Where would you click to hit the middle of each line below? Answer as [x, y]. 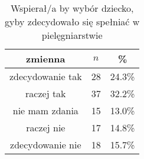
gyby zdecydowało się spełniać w [72, 21]
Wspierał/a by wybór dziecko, [72, 8]
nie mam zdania [45, 110]
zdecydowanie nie [46, 145]
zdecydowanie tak [46, 76]
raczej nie [46, 127]
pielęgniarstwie [72, 35]
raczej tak [46, 93]
